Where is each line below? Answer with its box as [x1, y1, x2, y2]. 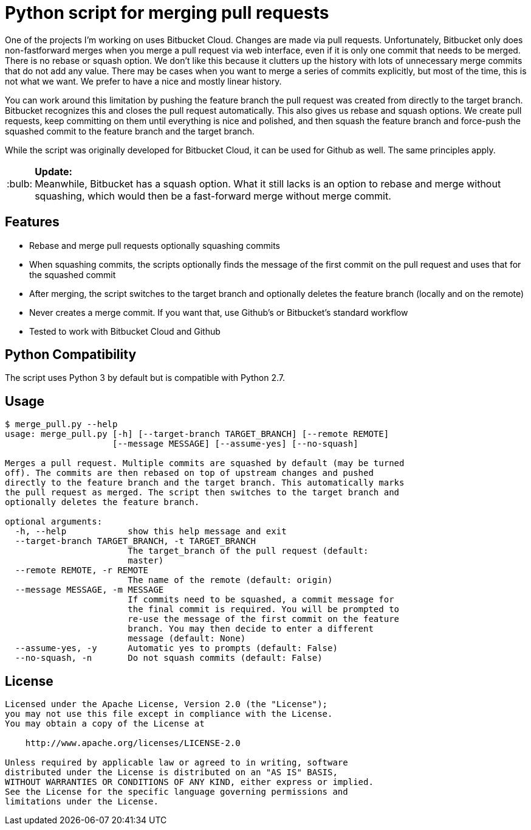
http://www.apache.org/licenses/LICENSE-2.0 [25, 738, 241, 748]
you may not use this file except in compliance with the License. [5, 709, 333, 719]
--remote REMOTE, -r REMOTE [15, 565, 149, 576]
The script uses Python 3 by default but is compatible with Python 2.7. [5, 372, 286, 383]
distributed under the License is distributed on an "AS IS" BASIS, [5, 767, 338, 778]
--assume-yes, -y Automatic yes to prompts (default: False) [15, 643, 338, 654]
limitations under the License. [5, 797, 159, 807]
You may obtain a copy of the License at [5, 719, 205, 729]
